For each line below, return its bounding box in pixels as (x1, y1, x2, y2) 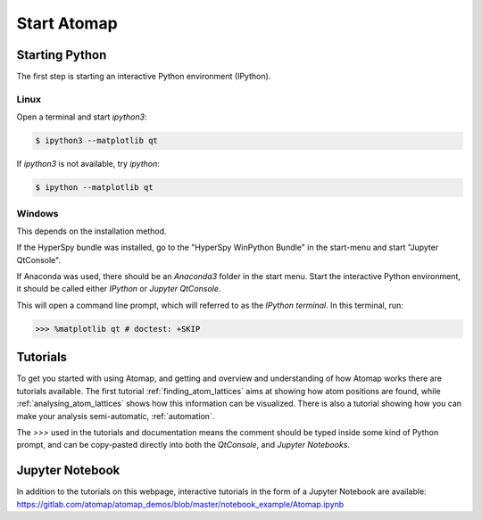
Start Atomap (16, 13, 118, 33)
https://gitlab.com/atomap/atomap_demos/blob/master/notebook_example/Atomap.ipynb (16, 499, 345, 509)
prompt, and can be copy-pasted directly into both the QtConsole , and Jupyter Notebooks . (16, 440, 351, 450)
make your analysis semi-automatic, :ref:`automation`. (16, 410, 215, 421)
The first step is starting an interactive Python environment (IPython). (16, 71, 271, 82)
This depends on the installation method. (16, 226, 167, 236)
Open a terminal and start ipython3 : (16, 111, 147, 122)
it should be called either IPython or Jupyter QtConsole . (16, 284, 221, 294)
